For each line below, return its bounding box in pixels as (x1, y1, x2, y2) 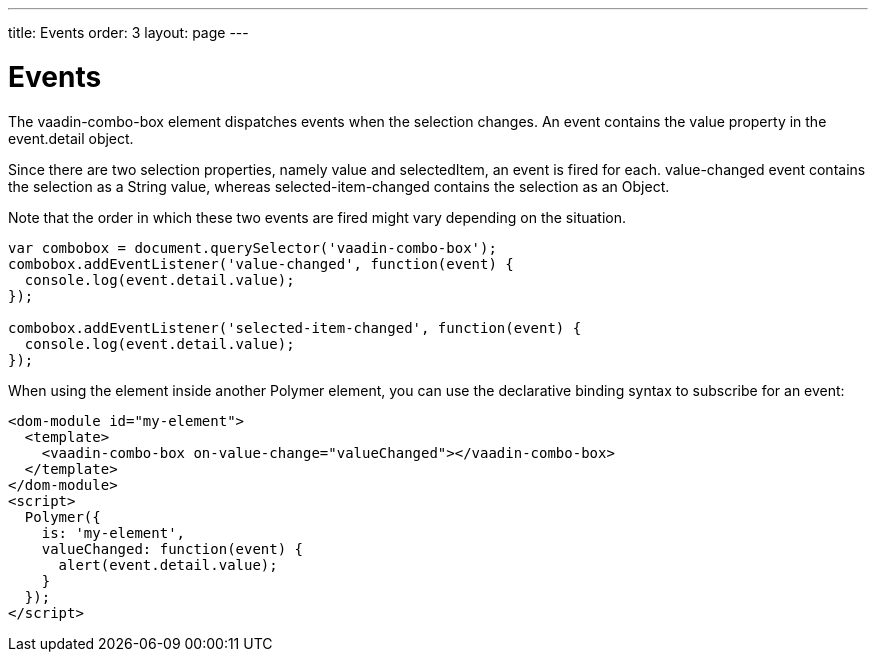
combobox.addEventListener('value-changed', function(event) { (8, 255, 514, 272)
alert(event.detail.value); (58, 556, 278, 573)
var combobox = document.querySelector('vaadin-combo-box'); (8, 239, 497, 256)
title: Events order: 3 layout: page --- (8, 24, 249, 41)
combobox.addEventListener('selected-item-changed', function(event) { (8, 319, 582, 336)
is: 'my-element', (41, 524, 186, 541)
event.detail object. (8, 129, 134, 147)
